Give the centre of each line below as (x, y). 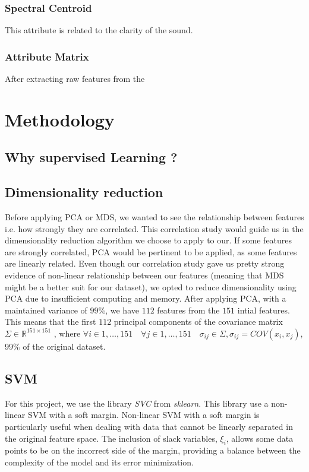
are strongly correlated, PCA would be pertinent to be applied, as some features (151, 251)
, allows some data (260, 438)
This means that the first (51, 321)
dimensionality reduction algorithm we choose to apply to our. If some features (149, 240)
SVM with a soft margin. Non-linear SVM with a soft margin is (144, 415)
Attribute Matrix (47, 56)
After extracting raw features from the (75, 79)
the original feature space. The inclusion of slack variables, (111, 438)
